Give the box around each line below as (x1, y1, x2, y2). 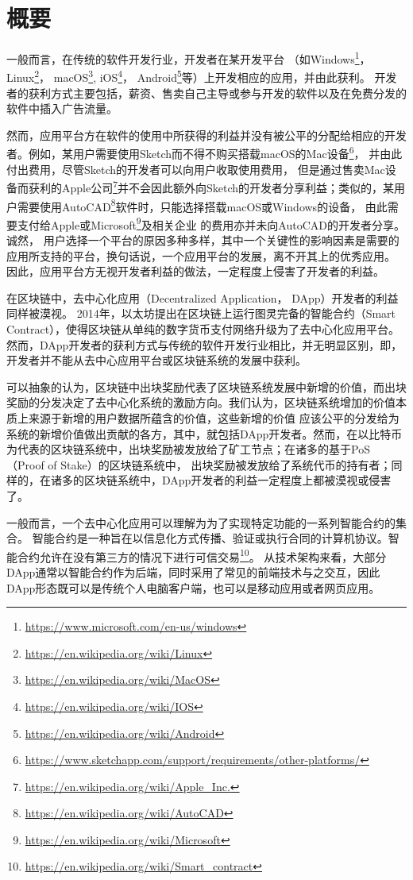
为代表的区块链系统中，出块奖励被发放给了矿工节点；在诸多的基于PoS (6, 441, 370, 457)
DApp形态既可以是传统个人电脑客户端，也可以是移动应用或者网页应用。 (6, 579, 380, 596)
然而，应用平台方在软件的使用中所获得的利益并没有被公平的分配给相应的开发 (6, 126, 407, 143)
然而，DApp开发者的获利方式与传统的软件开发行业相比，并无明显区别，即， (6, 336, 403, 353)
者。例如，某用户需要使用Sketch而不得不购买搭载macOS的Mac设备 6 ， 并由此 (6, 143, 403, 162)
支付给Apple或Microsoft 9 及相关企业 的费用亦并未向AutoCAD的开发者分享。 (17, 214, 406, 233)
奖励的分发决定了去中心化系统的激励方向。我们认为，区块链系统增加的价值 (6, 394, 396, 411)
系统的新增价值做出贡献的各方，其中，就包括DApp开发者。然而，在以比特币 (6, 425, 403, 442)
